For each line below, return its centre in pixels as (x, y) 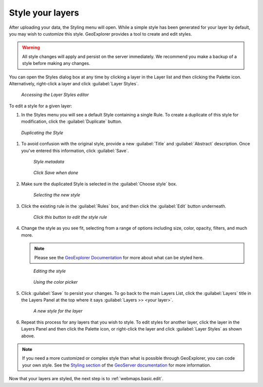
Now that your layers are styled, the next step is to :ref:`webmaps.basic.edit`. (86, 379)
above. (28, 336)
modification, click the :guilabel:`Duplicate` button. (72, 121)
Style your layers (44, 13)
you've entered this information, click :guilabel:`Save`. (75, 151)
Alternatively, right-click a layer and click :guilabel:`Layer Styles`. (74, 83)
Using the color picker (56, 282)
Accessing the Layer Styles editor (55, 95)
